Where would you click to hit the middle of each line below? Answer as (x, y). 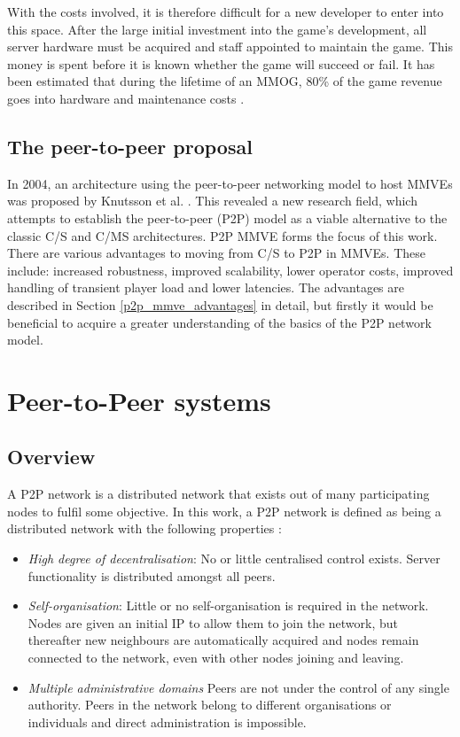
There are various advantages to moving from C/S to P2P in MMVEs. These (216, 253)
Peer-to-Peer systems (139, 400)
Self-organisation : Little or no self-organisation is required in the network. (228, 605)
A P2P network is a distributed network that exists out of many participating (218, 494)
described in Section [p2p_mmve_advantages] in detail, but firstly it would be (220, 304)
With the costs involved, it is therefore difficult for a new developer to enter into (226, 12)
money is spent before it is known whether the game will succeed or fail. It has (221, 63)
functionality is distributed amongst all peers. (152, 575)
